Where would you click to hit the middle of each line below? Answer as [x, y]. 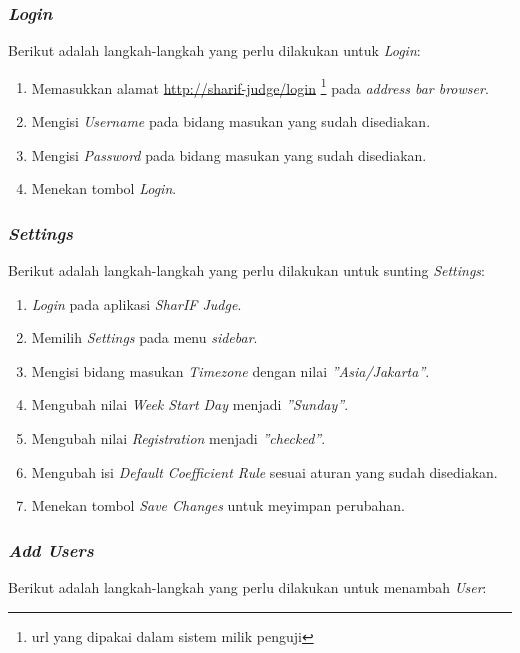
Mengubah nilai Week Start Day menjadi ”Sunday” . [190, 404]
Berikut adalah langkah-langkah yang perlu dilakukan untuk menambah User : [247, 587]
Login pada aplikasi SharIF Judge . [136, 303]
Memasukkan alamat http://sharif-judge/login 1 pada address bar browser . [260, 86]
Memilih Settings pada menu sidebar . [144, 337]
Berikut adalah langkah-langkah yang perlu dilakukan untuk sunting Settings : [246, 270]
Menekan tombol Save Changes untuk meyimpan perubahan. [218, 505]
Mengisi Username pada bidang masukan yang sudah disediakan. [231, 121]
